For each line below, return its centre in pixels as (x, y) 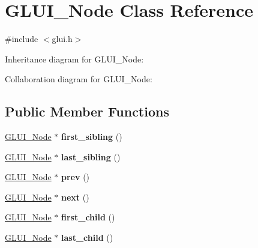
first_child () (88, 217)
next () (75, 197)
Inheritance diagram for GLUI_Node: (74, 59)
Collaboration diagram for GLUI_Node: (79, 79)
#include (22, 39)
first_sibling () (92, 137)
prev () (76, 177)
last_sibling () (91, 156)
